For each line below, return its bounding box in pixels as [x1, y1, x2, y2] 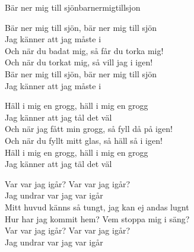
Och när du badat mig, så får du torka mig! [5, 44, 164, 56]
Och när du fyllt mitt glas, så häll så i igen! [5, 134, 163, 146]
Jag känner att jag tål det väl [5, 111, 112, 123]
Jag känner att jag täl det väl [5, 157, 112, 170]
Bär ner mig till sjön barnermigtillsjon [5, 1, 141, 13]
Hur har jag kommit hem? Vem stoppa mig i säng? [5, 212, 190, 225]
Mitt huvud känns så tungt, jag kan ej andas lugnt [5, 200, 189, 213]
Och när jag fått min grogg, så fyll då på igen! [5, 122, 173, 135]
